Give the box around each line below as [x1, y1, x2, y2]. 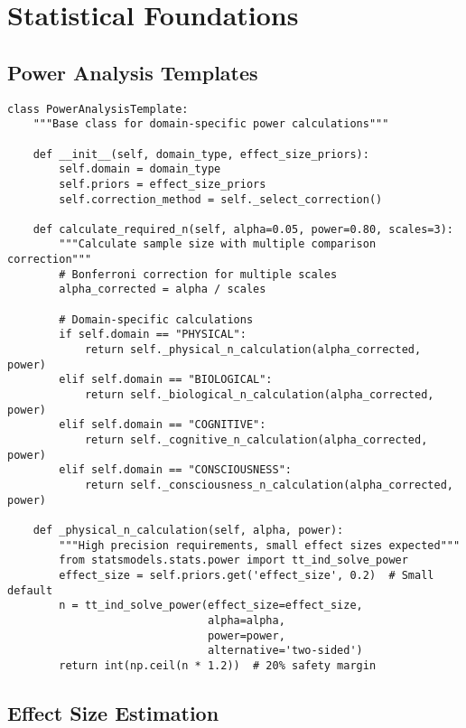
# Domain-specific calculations [59, 313, 254, 326]
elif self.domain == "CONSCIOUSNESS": [59, 463, 292, 477]
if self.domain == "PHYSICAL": [59, 328, 247, 341]
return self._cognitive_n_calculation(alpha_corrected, [84, 434, 428, 447]
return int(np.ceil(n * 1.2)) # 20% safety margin [59, 658, 377, 672]
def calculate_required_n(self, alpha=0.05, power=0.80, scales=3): [33, 222, 453, 236]
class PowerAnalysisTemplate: [7, 102, 189, 116]
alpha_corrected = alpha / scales [59, 283, 266, 296]
